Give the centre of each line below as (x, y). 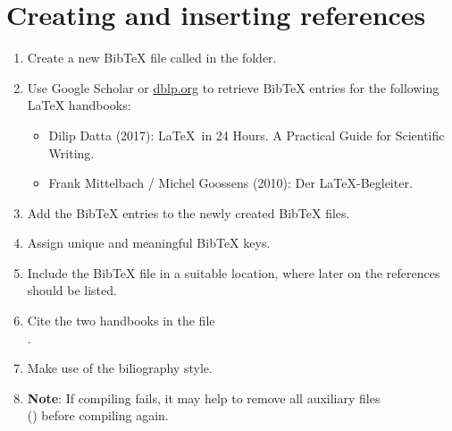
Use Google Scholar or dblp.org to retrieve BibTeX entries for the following (233, 87)
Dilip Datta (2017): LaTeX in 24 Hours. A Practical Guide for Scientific (247, 135)
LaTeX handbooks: (79, 105)
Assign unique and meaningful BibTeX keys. (149, 243)
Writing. (71, 152)
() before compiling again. (98, 415)
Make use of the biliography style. (120, 368)
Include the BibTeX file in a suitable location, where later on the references (234, 272)
